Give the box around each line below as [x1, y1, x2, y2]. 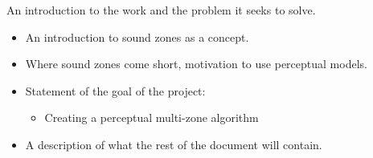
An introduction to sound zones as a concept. [25, 28, 249, 45]
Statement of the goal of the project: [25, 82, 206, 99]
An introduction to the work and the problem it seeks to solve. [6, 2, 316, 18]
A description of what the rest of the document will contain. [25, 136, 322, 152]
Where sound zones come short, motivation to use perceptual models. [25, 55, 367, 72]
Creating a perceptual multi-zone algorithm [44, 109, 259, 126]
